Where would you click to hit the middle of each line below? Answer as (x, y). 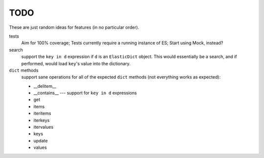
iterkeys (42, 120)
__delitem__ (45, 86)
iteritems (42, 113)
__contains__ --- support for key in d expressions (85, 93)
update (41, 140)
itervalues (44, 127)
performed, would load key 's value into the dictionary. (76, 63)
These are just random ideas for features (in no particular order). (74, 27)
